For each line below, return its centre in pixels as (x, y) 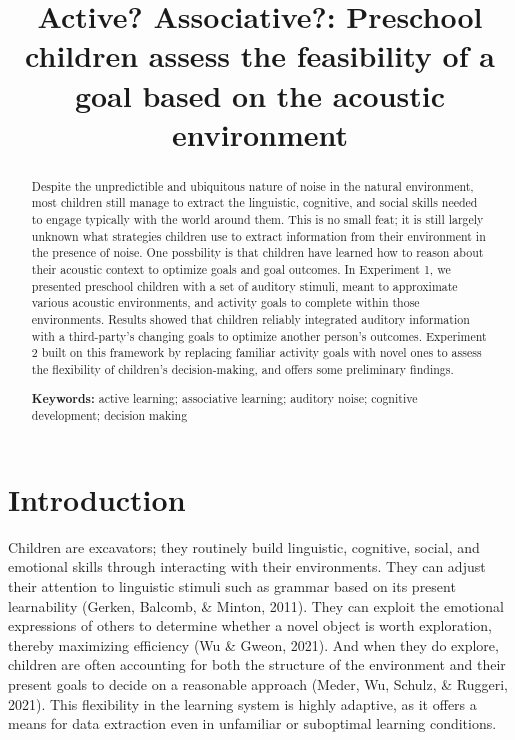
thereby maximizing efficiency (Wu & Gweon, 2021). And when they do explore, (253, 644)
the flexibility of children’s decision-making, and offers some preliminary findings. (242, 368)
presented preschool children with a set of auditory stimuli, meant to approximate (244, 285)
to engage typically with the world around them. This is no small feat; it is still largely (257, 219)
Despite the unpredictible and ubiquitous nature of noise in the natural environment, (252, 185)
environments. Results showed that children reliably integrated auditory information (250, 318)
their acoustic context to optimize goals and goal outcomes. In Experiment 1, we (241, 269)
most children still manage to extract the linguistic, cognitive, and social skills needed (254, 202)
